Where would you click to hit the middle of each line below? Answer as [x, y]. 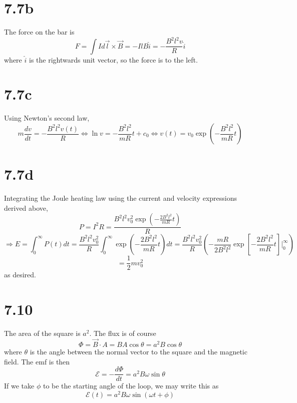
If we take [19, 386]
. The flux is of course [123, 333]
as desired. [20, 275]
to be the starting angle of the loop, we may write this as [131, 386]
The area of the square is [42, 333]
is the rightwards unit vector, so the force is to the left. [113, 59]
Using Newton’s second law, [47, 118]
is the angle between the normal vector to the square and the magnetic [138, 351]
